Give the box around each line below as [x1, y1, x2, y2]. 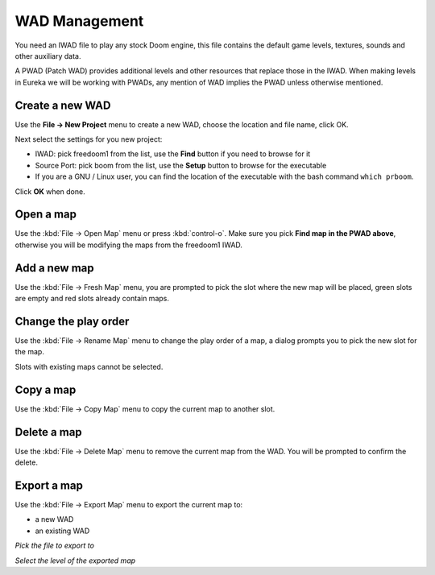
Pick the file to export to [14, 540, 94, 551]
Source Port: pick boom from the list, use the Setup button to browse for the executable [35, 160, 327, 170]
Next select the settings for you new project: [14, 134, 163, 144]
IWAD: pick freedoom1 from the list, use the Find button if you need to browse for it [35, 149, 311, 159]
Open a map [14, 208, 77, 221]
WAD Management [14, 12, 144, 30]
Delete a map [14, 425, 82, 439]
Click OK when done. [14, 186, 85, 196]
